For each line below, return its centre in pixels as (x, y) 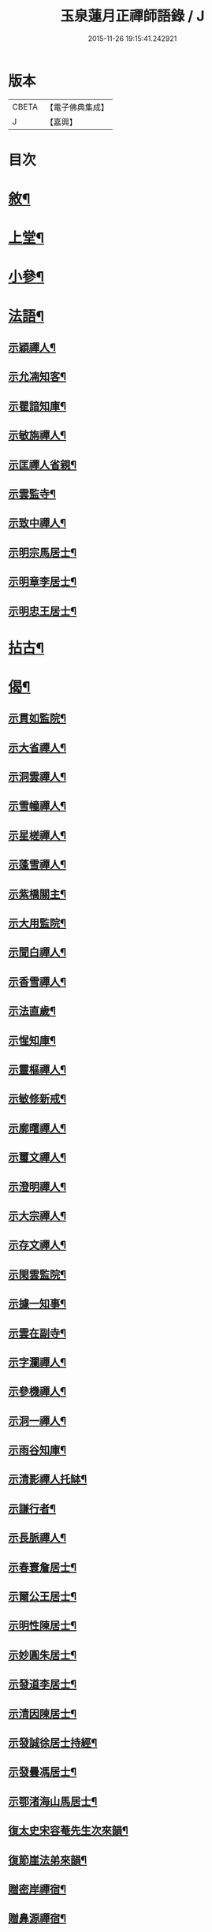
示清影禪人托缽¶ (48, 1479)
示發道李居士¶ (43, 1684)
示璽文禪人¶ (37, 1157)
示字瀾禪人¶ (37, 1362)
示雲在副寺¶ (37, 1333)
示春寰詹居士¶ (43, 1567)
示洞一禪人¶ (37, 1421)
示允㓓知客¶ (37, 377)
